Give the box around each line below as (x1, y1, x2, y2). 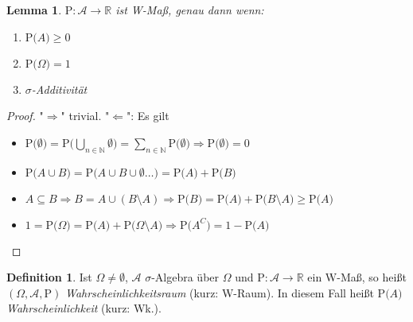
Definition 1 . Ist (6, 269, 92, 285)
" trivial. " (60, 107, 110, 124)
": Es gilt (126, 107, 169, 124)
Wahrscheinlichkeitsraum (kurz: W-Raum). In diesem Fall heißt (64, 284, 374, 301)
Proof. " (6, 107, 44, 124)
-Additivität (31, 80, 88, 97)
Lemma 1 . (6, 2, 62, 17)
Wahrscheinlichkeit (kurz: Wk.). (6, 300, 162, 316)
